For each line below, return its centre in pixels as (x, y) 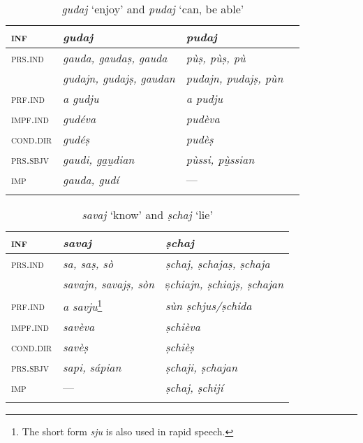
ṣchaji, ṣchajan (201, 367)
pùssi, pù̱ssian (220, 159)
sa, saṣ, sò (88, 263)
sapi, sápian (92, 367)
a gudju (81, 98)
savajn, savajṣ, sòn (109, 284)
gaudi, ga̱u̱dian (99, 159)
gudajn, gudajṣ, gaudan (119, 78)
